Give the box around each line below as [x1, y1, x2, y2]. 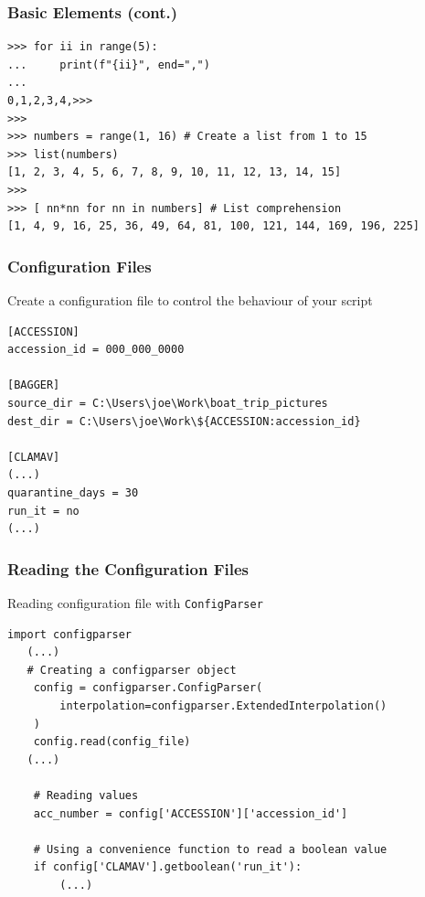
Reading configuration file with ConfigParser [7, 593, 263, 612]
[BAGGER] [7, 379, 60, 392]
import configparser [7, 627, 133, 641]
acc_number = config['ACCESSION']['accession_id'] [33, 806, 348, 820]
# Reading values [33, 788, 139, 802]
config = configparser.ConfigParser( [33, 681, 263, 695]
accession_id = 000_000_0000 [7, 343, 185, 357]
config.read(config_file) [33, 735, 191, 749]
